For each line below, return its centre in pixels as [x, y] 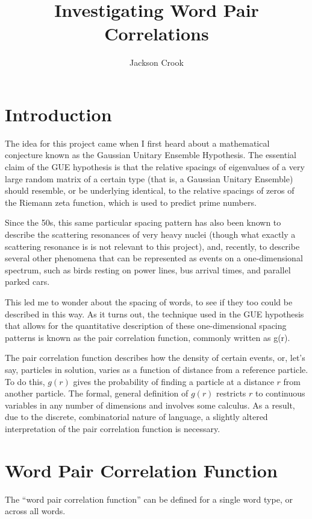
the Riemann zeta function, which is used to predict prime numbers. [131, 202]
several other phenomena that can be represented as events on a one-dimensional [154, 258]
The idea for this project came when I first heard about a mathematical [137, 143]
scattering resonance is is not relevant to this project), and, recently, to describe [152, 246]
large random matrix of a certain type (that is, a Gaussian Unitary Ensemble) [149, 178]
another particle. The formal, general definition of [97, 393]
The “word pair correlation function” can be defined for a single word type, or [149, 499]
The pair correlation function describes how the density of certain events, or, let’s [155, 358]
